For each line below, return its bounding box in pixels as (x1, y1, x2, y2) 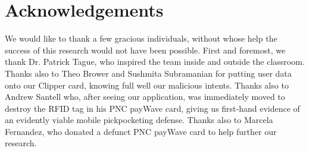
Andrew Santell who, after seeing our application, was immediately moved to (5, 90, 285, 103)
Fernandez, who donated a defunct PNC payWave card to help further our (5, 125, 277, 137)
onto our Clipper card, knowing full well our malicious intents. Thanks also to (5, 78, 289, 91)
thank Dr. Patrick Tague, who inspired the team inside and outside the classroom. (5, 55, 305, 68)
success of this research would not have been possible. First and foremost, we (5, 43, 286, 56)
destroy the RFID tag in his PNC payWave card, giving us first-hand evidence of (5, 102, 300, 114)
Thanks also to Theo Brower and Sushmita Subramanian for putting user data (5, 67, 292, 79)
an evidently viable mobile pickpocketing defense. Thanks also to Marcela (5, 114, 273, 126)
